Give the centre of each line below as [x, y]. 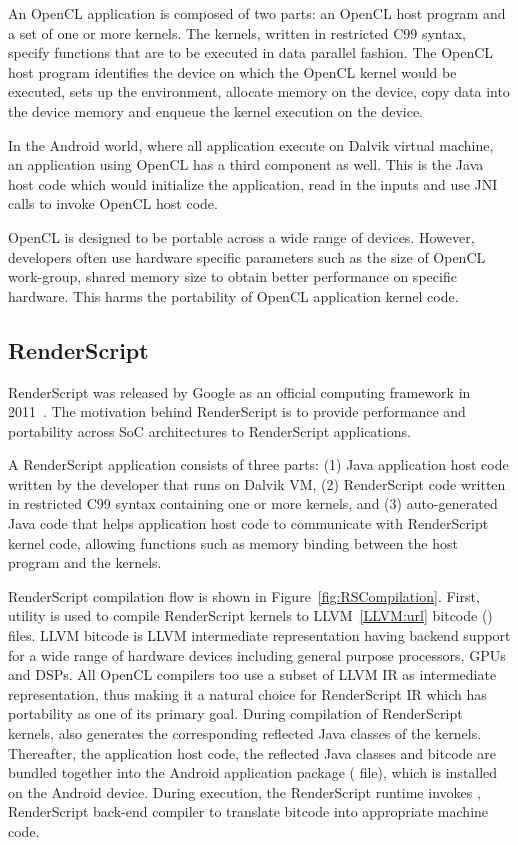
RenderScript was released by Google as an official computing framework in [239, 391]
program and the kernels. [85, 562]
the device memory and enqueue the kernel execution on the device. [215, 110]
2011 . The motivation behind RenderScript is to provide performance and [237, 411]
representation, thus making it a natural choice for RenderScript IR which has [247, 693]
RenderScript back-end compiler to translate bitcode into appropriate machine [248, 811]
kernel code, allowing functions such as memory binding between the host [233, 542]
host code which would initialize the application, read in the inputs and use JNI [253, 183]
